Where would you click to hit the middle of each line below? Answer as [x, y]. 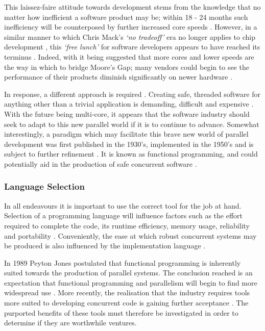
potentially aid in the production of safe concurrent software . [101, 163]
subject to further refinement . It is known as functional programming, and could [131, 154]
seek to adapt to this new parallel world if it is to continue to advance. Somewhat [132, 124]
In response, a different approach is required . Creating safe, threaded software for [132, 94]
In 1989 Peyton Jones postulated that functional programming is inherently [123, 262]
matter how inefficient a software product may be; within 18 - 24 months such [126, 17]
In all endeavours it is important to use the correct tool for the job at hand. [123, 205]
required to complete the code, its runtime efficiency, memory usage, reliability [127, 225]
